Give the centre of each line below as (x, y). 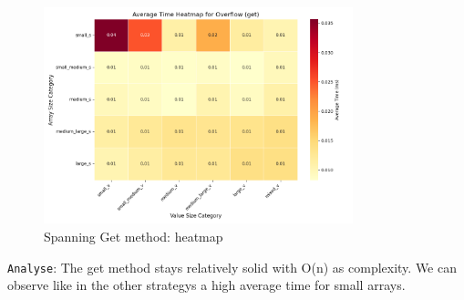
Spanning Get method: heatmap (134, 237)
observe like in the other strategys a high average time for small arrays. (206, 285)
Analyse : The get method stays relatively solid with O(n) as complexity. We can (232, 267)
